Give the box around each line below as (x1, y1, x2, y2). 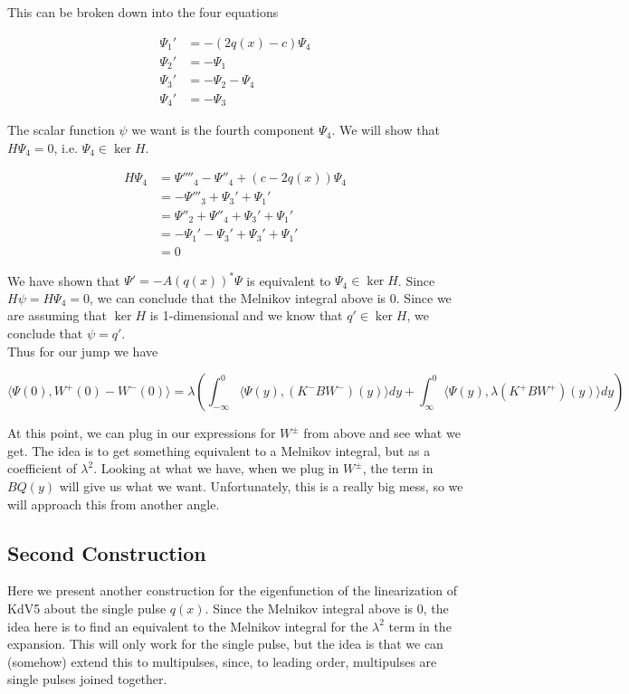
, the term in (362, 459, 434, 478)
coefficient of (7, 459, 77, 478)
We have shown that (7, 271, 120, 290)
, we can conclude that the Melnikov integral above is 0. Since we (89, 288, 452, 307)
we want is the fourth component (131, 120, 315, 139)
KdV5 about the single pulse (7, 599, 167, 618)
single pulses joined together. (7, 670, 167, 689)
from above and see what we (303, 423, 461, 442)
